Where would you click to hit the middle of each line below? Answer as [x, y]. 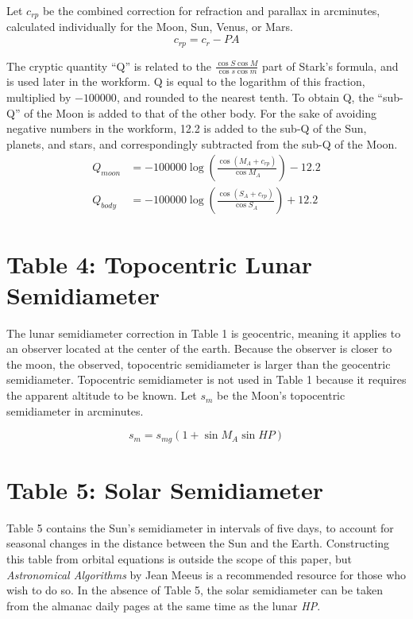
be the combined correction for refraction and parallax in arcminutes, [211, 10]
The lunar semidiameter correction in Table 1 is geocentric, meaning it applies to [204, 333]
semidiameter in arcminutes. [75, 410]
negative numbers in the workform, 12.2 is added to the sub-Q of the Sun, [187, 128]
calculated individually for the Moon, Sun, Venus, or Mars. [150, 27]
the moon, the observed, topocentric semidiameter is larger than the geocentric [199, 364]
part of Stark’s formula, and [330, 66]
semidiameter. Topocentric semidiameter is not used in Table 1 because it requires [206, 379]
